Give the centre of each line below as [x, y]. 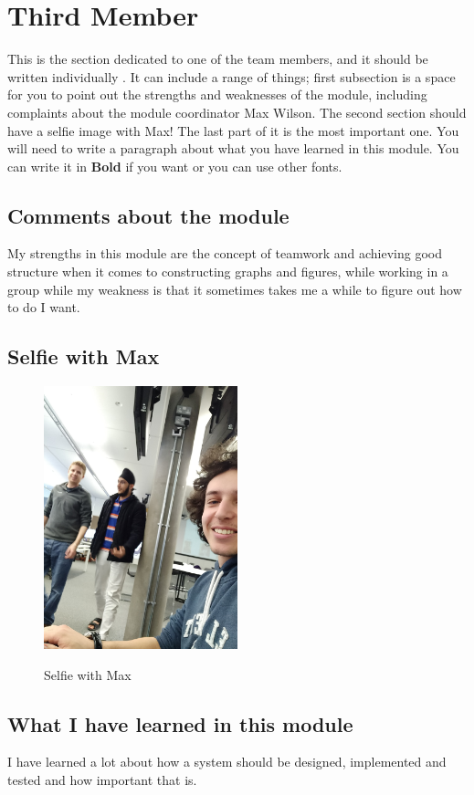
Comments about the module [148, 215]
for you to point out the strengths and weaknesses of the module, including [217, 94]
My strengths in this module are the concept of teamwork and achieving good [225, 253]
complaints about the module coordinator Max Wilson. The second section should [237, 112]
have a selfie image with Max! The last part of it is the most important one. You [233, 130]
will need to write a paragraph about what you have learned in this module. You [233, 148]
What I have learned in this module [180, 723]
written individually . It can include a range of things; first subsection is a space [232, 76]
